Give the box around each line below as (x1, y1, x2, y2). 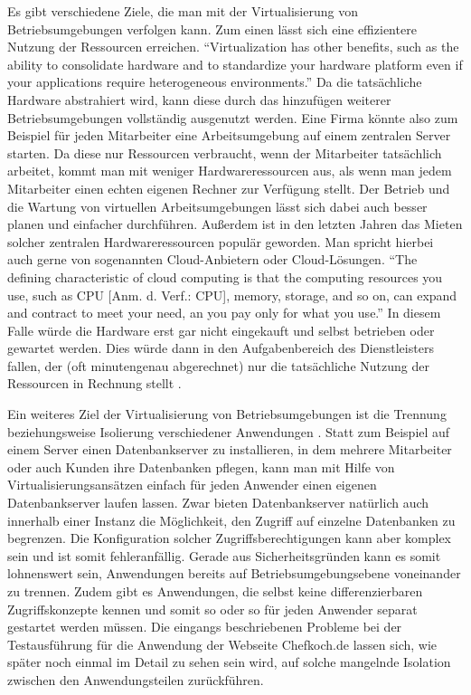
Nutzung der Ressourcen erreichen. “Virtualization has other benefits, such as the (7, 37, 459, 56)
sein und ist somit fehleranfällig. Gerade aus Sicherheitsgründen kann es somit (7, 546, 441, 565)
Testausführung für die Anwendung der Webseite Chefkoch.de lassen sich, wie (7, 634, 438, 653)
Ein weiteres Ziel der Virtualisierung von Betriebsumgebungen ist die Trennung (7, 405, 447, 424)
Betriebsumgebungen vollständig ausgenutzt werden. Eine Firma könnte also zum (7, 108, 458, 127)
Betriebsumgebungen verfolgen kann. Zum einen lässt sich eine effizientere (7, 19, 417, 38)
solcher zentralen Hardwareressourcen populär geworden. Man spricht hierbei (7, 232, 434, 251)
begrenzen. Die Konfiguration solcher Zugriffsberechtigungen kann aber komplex (7, 528, 452, 547)
